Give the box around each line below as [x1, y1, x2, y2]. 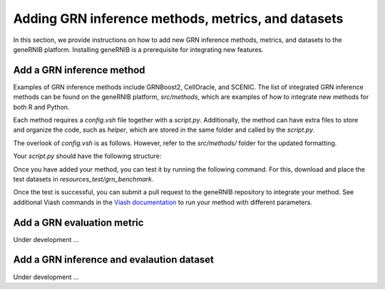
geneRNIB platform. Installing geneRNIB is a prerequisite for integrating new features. [13, 45, 264, 53]
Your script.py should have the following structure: [13, 152, 162, 160]
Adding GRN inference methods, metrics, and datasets [13, 11, 344, 26]
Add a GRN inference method [13, 64, 145, 76]
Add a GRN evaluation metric [13, 216, 144, 228]
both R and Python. [13, 103, 70, 111]
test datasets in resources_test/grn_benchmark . [13, 174, 154, 183]
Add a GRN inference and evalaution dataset [13, 253, 214, 266]
